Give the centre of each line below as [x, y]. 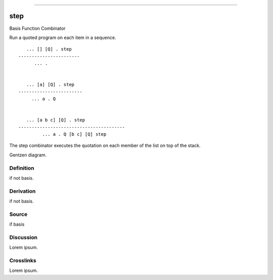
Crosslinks [23, 261]
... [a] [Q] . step [50, 85]
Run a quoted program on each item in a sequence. [63, 37]
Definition [22, 168]
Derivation [22, 191]
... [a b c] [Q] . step [56, 120]
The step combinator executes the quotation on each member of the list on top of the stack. [105, 146]
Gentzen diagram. [28, 155]
